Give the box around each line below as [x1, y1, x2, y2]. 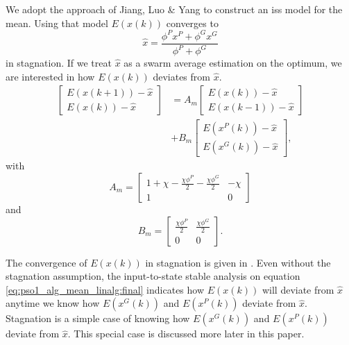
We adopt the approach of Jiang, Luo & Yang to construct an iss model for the [6, 2, 343, 16]
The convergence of [6, 255, 87, 269]
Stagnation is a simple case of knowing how [6, 311, 190, 326]
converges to [166, 15, 219, 30]
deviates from [153, 69, 210, 83]
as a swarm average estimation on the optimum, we [124, 56, 342, 70]
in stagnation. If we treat [6, 56, 112, 70]
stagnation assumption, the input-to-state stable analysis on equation [6, 269, 300, 283]
